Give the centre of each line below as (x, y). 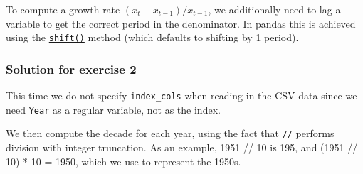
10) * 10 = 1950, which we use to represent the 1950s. (123, 161)
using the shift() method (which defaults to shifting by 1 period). (152, 37)
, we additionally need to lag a (274, 9)
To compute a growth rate (63, 9)
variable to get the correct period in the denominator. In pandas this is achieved (181, 23)
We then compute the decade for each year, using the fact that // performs (170, 133)
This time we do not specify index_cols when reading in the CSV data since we (181, 96)
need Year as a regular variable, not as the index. (113, 109)
